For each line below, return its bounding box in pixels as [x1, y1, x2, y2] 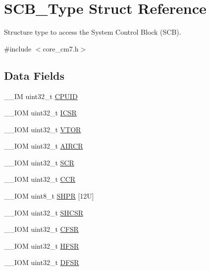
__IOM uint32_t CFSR [4, 224, 79, 234]
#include [4, 43, 32, 54]
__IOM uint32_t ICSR [4, 108, 77, 118]
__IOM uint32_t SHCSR [4, 207, 84, 217]
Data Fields [4, 67, 65, 83]
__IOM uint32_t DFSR [4, 257, 79, 268]
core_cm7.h [43, 43, 79, 54]
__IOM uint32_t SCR [4, 157, 74, 167]
